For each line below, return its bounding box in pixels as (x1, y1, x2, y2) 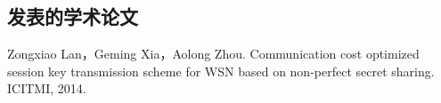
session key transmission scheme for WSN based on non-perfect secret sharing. (7, 61, 435, 80)
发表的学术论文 (7, 3, 138, 30)
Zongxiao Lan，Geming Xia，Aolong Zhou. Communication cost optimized (7, 44, 420, 63)
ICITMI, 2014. (7, 79, 86, 98)
